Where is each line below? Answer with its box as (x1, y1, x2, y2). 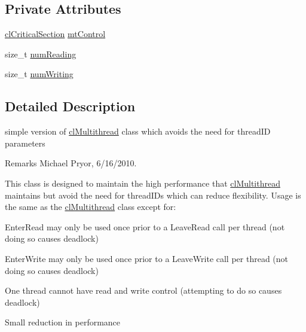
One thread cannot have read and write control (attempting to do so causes (5, 284, 282, 297)
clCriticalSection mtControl (5, 28, 106, 40)
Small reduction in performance (5, 316, 121, 328)
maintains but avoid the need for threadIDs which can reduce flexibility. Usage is (5, 188, 301, 201)
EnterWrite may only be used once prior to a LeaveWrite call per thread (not (5, 252, 289, 264)
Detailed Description (5, 97, 136, 115)
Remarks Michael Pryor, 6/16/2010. (5, 157, 137, 169)
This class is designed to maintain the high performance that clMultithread (5, 176, 280, 189)
